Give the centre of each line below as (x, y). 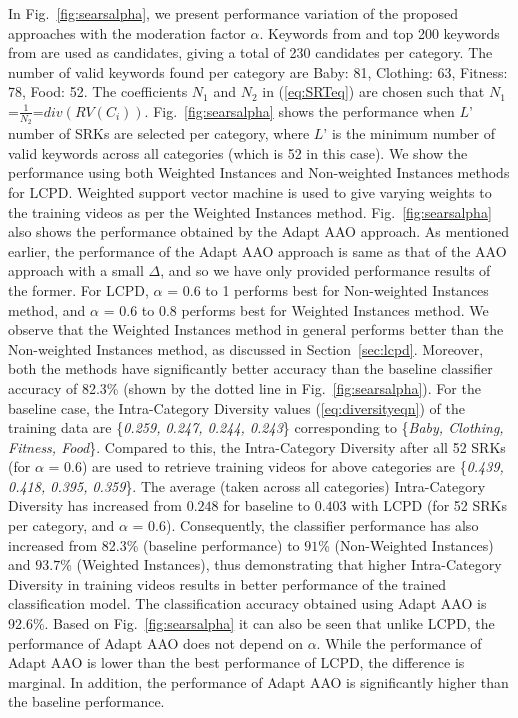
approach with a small (76, 270)
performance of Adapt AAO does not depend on (155, 642)
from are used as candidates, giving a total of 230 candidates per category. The (250, 52)
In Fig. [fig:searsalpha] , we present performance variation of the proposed (233, 13)
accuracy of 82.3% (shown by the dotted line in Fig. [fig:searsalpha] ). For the (244, 387)
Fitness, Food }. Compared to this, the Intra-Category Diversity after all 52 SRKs (257, 446)
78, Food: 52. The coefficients (98, 91)
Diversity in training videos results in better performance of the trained (227, 583)
